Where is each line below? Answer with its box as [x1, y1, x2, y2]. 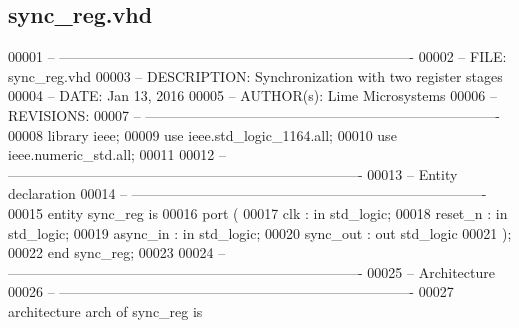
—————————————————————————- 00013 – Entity [8, 163, 458, 184]
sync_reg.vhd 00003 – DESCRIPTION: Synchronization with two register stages [8, 65, 503, 86]
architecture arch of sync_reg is [8, 300, 203, 321]
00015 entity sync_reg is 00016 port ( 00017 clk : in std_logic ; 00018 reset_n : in [8, 202, 508, 223]
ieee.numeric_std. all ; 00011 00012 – [8, 144, 226, 165]
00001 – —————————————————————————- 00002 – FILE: [8, 46, 507, 67]
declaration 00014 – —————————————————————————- [8, 183, 487, 204]
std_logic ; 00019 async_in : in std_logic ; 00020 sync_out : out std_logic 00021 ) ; [8, 222, 512, 243]
